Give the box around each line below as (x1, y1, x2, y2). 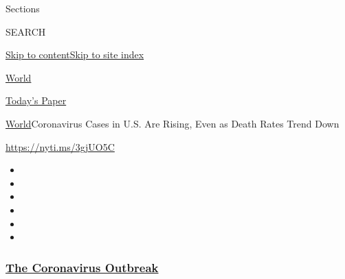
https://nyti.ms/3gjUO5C (5, 139, 115, 154)
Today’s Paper (5, 93, 67, 108)
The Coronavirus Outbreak (5, 258, 159, 276)
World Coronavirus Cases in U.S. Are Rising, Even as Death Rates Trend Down (5, 116, 340, 130)
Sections (5, 1, 40, 15)
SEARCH (5, 24, 46, 38)
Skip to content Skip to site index (5, 47, 144, 62)
